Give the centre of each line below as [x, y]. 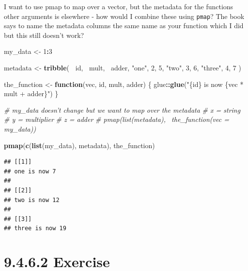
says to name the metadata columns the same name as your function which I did [124, 25]
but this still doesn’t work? [44, 35]
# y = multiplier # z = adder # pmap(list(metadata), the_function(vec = [116, 119]
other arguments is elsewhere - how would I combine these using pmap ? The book [124, 16]
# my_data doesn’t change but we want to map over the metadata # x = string [122, 110]
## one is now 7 [30, 171]
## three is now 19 [35, 229]
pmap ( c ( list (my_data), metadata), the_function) [79, 145]
